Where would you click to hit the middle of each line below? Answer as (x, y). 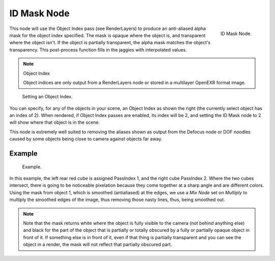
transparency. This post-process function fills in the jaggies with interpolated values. (98, 50)
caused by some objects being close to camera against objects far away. (86, 139)
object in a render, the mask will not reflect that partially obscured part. (98, 245)
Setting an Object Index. (48, 97)
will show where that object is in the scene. (55, 123)
